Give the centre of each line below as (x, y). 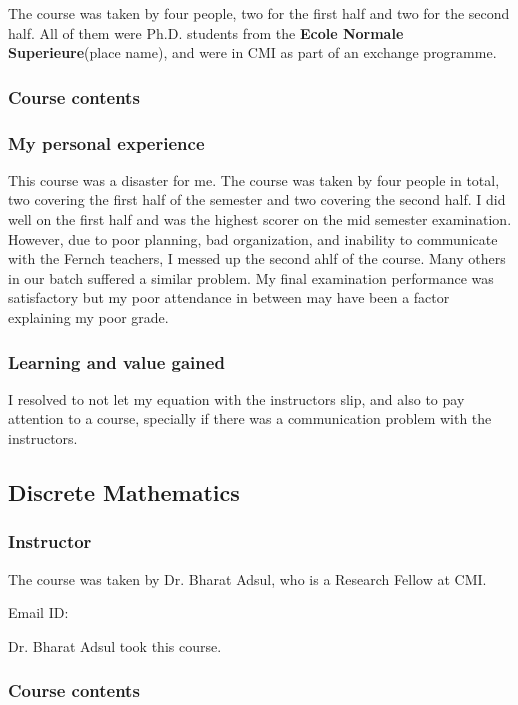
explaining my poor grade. (88, 317)
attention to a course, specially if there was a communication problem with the (250, 418)
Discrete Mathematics (124, 491)
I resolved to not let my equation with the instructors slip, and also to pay (236, 398)
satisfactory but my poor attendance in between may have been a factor (229, 297)
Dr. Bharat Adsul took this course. (115, 645)
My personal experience (106, 142)
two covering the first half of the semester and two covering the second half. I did (257, 199)
